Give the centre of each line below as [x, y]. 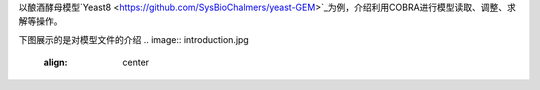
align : [55, 62]
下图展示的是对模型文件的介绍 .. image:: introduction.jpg [133, 39]
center [136, 62]
